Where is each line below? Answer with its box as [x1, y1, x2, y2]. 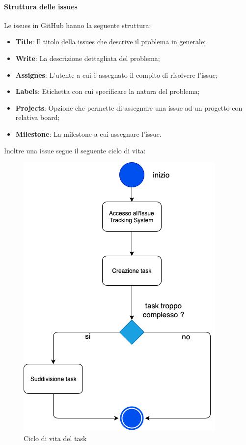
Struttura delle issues [4, 1, 78, 11]
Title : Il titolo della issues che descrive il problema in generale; [15, 36, 206, 47]
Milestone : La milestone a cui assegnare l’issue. [15, 128, 162, 139]
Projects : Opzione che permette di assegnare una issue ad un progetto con [15, 102, 243, 113]
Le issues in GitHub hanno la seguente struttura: [4, 20, 151, 30]
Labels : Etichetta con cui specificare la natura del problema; [15, 86, 200, 96]
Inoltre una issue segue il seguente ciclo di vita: [4, 145, 146, 155]
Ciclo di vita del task [24, 433, 87, 443]
